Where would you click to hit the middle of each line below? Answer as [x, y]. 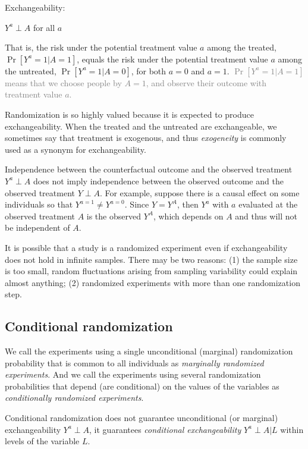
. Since [137, 204]
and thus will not [266, 216]
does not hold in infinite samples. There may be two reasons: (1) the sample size [151, 259]
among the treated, [242, 47]
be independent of [37, 227]
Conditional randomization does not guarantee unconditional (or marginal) [142, 418]
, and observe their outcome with [206, 82]
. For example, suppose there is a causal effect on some [199, 192]
